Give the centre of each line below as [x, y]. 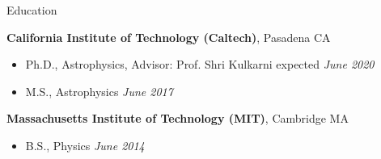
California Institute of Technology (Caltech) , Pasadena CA [169, 37]
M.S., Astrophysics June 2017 [99, 91]
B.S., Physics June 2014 [85, 145]
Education [32, 10]
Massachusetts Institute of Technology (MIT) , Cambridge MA [178, 118]
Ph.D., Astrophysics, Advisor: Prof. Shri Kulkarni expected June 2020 [200, 64]
